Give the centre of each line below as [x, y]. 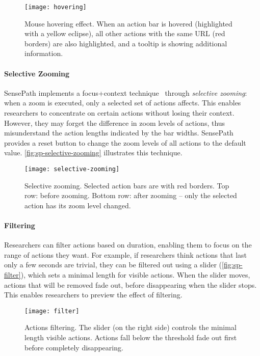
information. [44, 53]
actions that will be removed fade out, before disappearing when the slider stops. [131, 284]
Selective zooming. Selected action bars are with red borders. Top [127, 185]
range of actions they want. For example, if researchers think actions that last [125, 254]
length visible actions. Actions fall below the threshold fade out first [131, 337]
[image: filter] [52, 311]
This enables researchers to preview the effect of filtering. [93, 295]
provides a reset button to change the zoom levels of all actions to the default [125, 142]
